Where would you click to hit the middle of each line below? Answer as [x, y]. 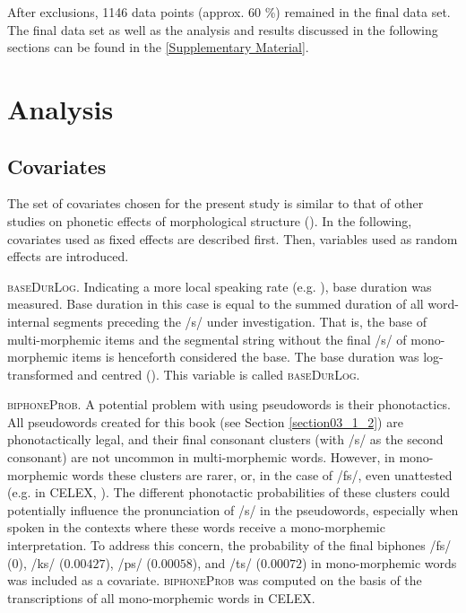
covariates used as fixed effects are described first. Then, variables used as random [233, 238]
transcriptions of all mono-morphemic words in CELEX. [161, 597]
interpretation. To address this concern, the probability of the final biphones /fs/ [229, 545]
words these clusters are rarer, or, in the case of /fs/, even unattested [262, 474]
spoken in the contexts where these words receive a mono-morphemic [196, 527]
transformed [40, 374]
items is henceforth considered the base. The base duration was [246, 357]
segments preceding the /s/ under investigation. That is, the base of [240, 321]
